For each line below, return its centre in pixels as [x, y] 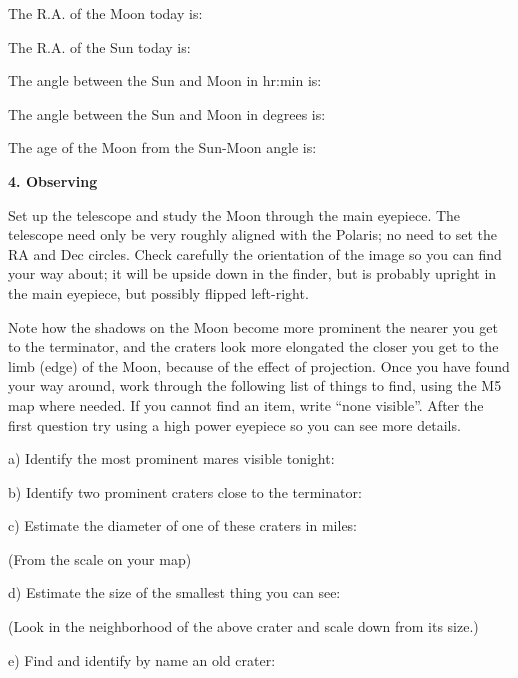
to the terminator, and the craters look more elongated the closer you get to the [253, 346]
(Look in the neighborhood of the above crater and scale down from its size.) [243, 626]
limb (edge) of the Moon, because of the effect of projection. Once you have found [259, 365]
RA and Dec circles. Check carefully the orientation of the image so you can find [255, 253]
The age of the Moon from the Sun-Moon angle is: [162, 147]
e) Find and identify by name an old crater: [142, 659]
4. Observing [53, 180]
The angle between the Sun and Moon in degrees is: [167, 113]
